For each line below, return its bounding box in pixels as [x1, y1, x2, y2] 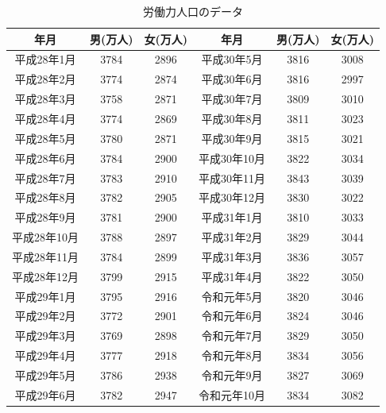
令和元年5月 [201, 288, 263, 304]
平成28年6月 [14, 149, 76, 166]
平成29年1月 [14, 288, 76, 304]
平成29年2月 [14, 307, 76, 324]
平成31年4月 [201, 268, 263, 284]
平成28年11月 [12, 248, 79, 264]
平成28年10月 [12, 229, 79, 245]
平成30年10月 [199, 149, 266, 166]
